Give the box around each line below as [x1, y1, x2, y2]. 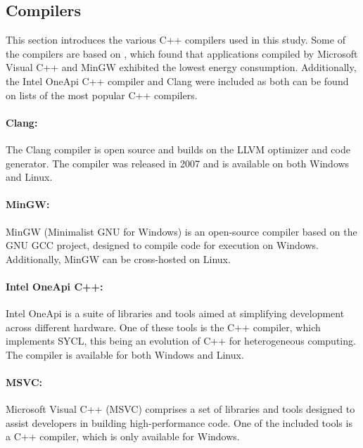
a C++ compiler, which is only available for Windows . [6, 429, 240, 444]
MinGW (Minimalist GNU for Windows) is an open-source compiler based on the [6, 224, 357, 238]
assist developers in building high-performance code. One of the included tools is [6, 415, 352, 430]
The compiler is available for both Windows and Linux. [6, 347, 244, 361]
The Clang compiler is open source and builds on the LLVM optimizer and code [6, 141, 350, 156]
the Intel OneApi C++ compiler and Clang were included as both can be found [6, 73, 349, 88]
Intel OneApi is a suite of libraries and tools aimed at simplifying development [6, 306, 345, 321]
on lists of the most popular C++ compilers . [6, 87, 198, 102]
